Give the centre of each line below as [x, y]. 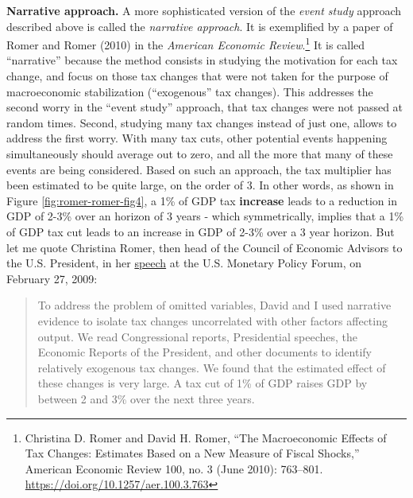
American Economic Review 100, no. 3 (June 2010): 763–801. [174, 468]
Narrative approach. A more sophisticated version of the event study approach [204, 10]
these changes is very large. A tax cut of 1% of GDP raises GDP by [203, 383]
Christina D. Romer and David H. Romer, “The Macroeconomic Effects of [206, 437]
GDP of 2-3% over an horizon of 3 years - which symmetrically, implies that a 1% [205, 216]
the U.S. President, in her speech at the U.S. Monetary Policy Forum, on [184, 263]
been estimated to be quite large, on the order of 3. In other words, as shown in [200, 185]
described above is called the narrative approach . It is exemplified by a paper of [200, 26]
